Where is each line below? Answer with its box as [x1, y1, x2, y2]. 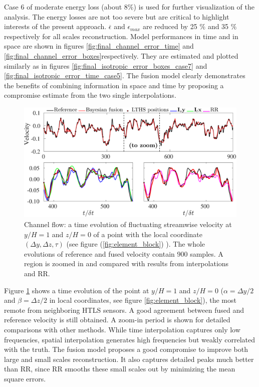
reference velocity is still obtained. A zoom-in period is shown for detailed [4, 314, 230, 325]
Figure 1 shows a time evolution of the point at [4, 285, 149, 295]
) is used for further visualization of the [133, 2, 255, 12]
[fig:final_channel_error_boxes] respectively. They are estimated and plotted [4, 50, 238, 61]
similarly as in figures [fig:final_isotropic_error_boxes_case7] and [4, 60, 207, 71]
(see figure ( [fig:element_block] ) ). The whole [66, 239, 205, 249]
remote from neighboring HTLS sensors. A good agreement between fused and [4, 304, 244, 315]
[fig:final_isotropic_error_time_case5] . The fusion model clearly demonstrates [4, 70, 245, 81]
